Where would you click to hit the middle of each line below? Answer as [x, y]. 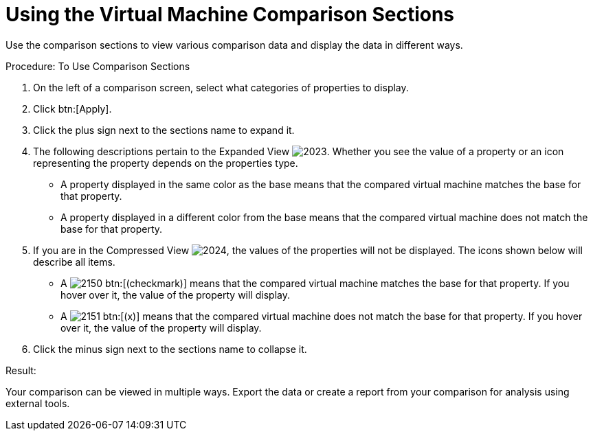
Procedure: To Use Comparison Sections [98, 66]
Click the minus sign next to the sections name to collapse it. [170, 349]
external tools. [38, 403]
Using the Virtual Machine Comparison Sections [230, 14]
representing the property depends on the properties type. [166, 163]
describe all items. [74, 262]
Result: [21, 370]
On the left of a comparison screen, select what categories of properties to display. [221, 87]
